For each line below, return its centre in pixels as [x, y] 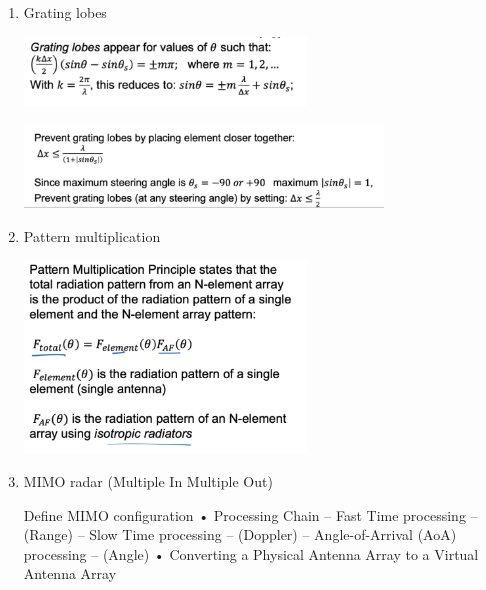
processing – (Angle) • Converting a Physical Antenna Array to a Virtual [251, 553]
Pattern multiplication [92, 235]
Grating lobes [65, 12]
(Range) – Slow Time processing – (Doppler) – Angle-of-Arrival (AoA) [240, 534]
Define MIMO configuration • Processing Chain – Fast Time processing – [250, 514]
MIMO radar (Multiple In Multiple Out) [148, 481]
